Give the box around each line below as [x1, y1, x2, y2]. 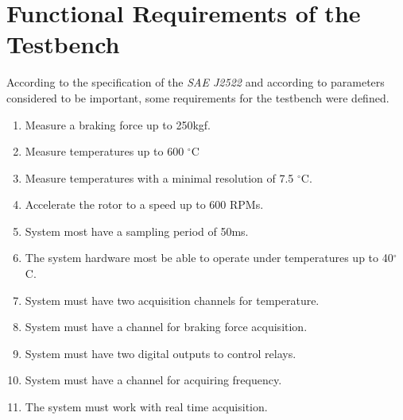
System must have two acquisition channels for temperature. [25, 291, 320, 308]
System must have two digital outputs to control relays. [25, 345, 296, 361]
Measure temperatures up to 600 [25, 143, 184, 160]
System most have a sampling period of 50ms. [25, 222, 249, 239]
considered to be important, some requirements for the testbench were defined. [6, 89, 389, 106]
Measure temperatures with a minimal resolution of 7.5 [25, 169, 294, 186]
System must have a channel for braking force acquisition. [25, 318, 308, 335]
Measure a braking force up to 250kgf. [25, 116, 211, 133]
